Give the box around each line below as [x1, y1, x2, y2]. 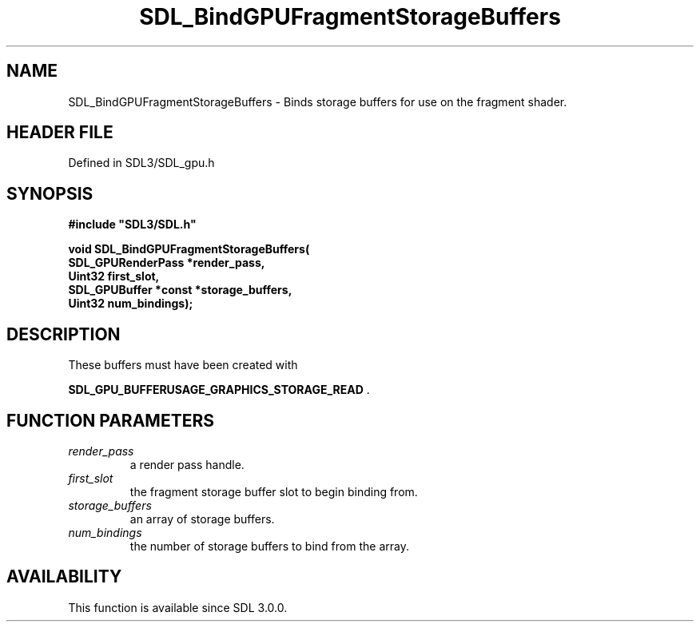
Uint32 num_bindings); [68, 296, 193, 311]
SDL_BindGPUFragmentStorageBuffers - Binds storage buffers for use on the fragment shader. [68, 94, 567, 109]
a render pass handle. [129, 457, 245, 471]
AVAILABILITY [6, 566, 122, 587]
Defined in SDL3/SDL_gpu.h [68, 156, 215, 170]
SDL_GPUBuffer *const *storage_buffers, [68, 283, 292, 297]
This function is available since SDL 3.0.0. [68, 600, 288, 614]
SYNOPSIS [6, 183, 93, 204]
